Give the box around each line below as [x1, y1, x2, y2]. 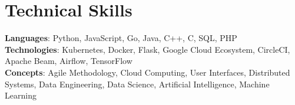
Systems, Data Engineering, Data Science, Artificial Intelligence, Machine [5, 77, 270, 90]
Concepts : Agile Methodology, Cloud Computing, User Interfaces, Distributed [5, 66, 290, 78]
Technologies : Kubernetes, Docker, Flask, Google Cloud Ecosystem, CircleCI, [5, 43, 290, 55]
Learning [5, 89, 37, 101]
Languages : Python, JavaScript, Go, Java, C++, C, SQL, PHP [5, 32, 237, 44]
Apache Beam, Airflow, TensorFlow [5, 55, 132, 67]
